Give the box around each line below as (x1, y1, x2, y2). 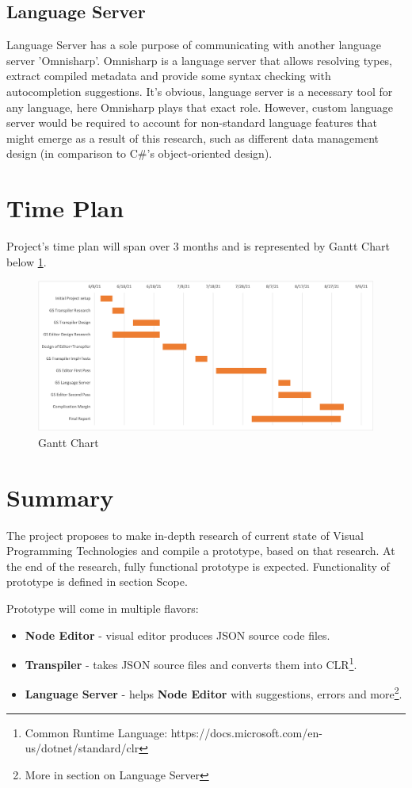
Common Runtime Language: (25, 724, 168, 740)
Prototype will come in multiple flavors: (6, 600, 199, 616)
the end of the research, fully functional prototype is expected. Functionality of (6, 557, 390, 574)
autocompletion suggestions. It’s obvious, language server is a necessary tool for (6, 82, 393, 99)
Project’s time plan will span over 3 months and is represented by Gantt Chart (6, 238, 390, 254)
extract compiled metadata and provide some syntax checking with (6, 67, 331, 84)
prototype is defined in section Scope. (6, 573, 188, 590)
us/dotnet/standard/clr (25, 740, 139, 756)
